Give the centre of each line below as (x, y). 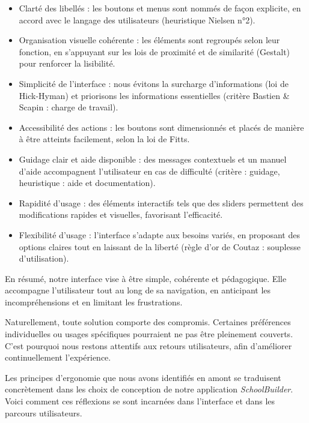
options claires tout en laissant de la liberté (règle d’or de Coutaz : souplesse (160, 246)
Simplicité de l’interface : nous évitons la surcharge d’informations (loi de (154, 83)
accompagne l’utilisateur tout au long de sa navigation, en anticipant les (138, 290)
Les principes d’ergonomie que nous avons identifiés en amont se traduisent (143, 377)
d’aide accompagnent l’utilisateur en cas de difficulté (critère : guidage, (149, 171)
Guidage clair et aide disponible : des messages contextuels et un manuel (153, 159)
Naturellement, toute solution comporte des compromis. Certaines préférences (148, 322)
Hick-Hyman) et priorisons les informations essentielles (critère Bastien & (154, 95)
